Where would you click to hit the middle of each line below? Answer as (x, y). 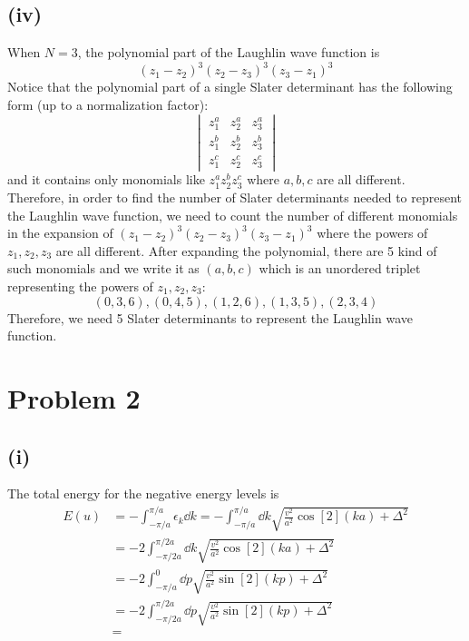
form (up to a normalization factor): (108, 104)
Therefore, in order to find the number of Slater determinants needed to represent (235, 197)
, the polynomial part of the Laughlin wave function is (229, 52)
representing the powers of (80, 286)
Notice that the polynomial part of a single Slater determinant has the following (230, 87)
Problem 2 (74, 397)
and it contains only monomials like (106, 179)
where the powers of (372, 233)
